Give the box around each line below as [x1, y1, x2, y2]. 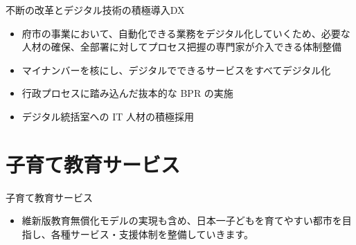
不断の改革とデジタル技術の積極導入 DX [6, 3, 185, 17]
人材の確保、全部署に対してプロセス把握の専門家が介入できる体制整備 [21, 39, 342, 54]
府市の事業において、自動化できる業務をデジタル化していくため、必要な [21, 26, 350, 40]
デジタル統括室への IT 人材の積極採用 [21, 109, 195, 123]
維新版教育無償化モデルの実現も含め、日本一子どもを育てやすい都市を [21, 213, 342, 228]
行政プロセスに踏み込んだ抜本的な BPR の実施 [21, 86, 233, 100]
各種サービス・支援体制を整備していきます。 [51, 226, 253, 241]
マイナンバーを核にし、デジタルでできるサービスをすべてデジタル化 [21, 62, 331, 77]
